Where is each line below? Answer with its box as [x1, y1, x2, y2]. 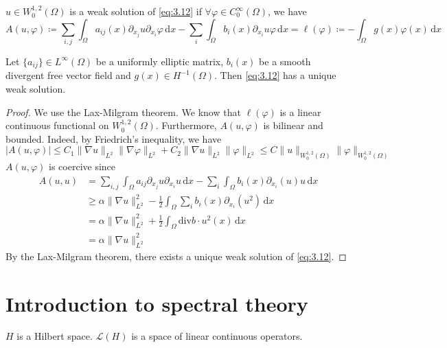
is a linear [279, 104, 321, 119]
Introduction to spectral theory [5, 289, 308, 317]
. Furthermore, [155, 118, 217, 132]
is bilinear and [263, 118, 323, 132]
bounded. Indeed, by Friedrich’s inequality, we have [5, 131, 222, 146]
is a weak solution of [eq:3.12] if [69, 4, 202, 18]
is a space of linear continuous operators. [131, 329, 303, 343]
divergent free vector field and [5, 68, 131, 82]
